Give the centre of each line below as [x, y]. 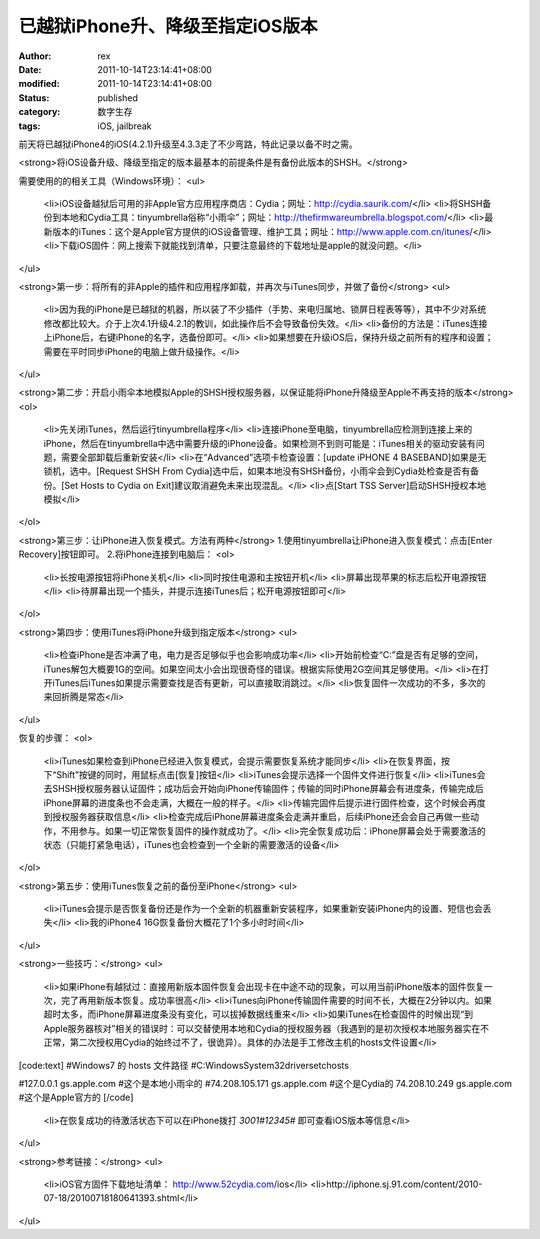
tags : [29, 126]
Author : [35, 56]
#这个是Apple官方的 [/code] [76, 1097]
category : [39, 112]
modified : [39, 84]
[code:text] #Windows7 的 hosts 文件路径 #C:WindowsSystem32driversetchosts [184, 1065]
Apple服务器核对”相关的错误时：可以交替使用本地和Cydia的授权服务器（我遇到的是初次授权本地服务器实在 [262, 1028]
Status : [34, 97]
